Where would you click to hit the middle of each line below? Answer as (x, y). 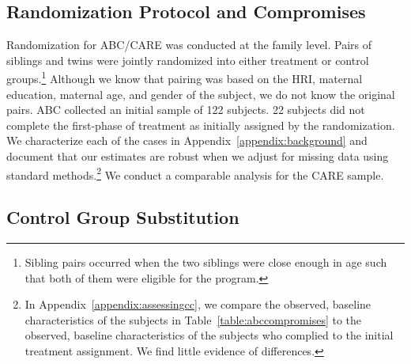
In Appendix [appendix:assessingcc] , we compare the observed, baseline (198, 304)
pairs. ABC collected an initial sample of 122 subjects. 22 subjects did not (186, 110)
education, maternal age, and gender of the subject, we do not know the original (201, 94)
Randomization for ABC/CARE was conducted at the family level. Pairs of (189, 45)
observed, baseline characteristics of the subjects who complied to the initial (209, 335)
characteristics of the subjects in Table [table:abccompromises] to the (193, 319)
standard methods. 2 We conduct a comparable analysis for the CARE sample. (195, 173)
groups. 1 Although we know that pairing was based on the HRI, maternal (185, 78)
